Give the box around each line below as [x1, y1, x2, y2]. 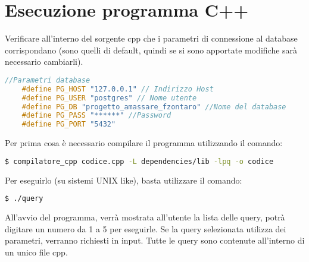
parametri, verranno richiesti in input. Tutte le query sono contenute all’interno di [5, 234, 305, 247]
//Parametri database [5, 75, 90, 84]
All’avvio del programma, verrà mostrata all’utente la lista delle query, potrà [5, 211, 285, 223]
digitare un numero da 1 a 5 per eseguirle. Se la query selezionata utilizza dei [5, 222, 286, 235]
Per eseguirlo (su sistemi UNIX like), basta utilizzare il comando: [5, 173, 242, 186]
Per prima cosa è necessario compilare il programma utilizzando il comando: [5, 137, 283, 149]
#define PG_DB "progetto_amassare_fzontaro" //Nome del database [21, 102, 286, 111]
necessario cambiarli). [5, 55, 83, 68]
